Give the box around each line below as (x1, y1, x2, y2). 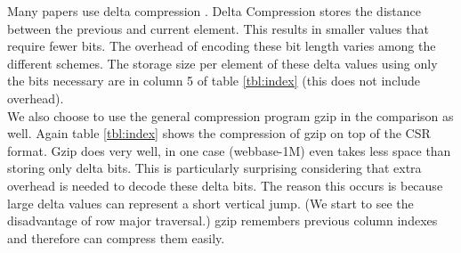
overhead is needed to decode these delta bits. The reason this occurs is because (7, 175, 443, 194)
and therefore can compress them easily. (7, 228, 225, 247)
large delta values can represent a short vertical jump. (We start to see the (7, 193, 414, 212)
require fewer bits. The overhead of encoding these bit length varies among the (7, 37, 436, 55)
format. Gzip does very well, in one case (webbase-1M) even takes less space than (7, 141, 451, 159)
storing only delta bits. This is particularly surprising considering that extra (7, 159, 422, 177)
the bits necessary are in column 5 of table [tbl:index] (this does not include (7, 71, 421, 90)
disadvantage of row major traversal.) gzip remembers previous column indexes (7, 211, 438, 230)
